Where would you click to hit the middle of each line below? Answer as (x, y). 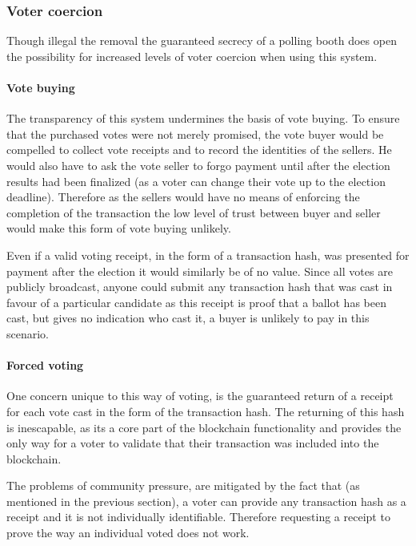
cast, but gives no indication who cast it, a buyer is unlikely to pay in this (188, 318)
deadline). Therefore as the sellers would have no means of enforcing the (183, 197)
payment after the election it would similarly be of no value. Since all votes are (200, 271)
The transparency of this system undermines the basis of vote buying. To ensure (203, 118)
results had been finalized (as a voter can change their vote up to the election (196, 181)
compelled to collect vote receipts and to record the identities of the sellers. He (199, 150)
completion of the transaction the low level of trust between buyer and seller (194, 212)
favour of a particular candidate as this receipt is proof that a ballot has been (196, 302)
